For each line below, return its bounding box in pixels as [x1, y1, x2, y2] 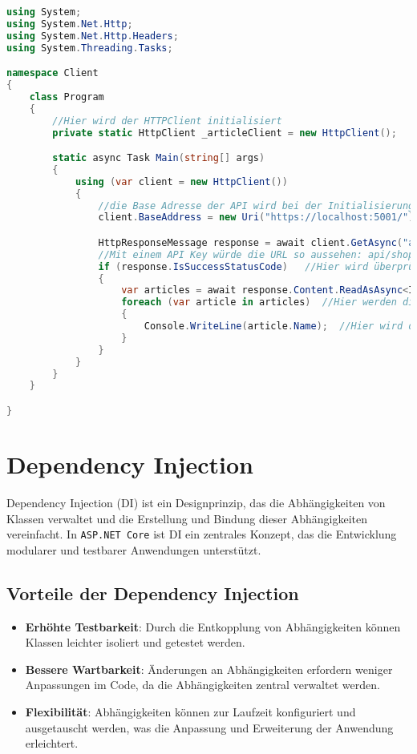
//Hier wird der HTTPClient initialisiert [52, 115, 282, 127]
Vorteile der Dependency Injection [6, 580, 299, 605]
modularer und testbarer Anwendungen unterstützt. [6, 541, 261, 558]
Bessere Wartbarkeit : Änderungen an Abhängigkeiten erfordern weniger [25, 660, 393, 677]
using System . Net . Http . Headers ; [6, 30, 179, 42]
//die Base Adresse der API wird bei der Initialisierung [98, 200, 415, 212]
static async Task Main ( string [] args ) [52, 152, 265, 164]
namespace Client [6, 67, 99, 79]
